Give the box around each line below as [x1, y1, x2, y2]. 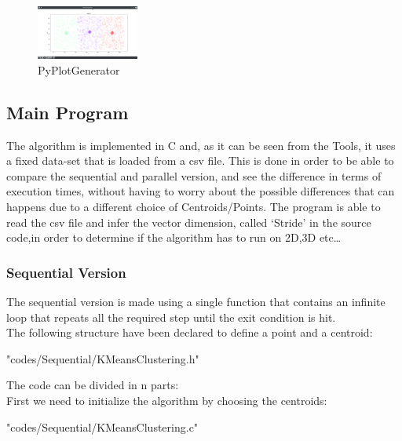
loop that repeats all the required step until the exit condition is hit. [6, 308, 336, 325]
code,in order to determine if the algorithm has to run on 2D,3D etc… [6, 229, 342, 246]
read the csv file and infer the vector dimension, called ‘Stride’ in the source [6, 213, 371, 230]
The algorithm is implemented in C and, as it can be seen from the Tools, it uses [6, 137, 396, 153]
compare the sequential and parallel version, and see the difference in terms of [6, 167, 382, 184]
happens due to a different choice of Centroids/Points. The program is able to [6, 198, 381, 214]
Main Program [6, 100, 129, 124]
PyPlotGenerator [38, 61, 120, 78]
